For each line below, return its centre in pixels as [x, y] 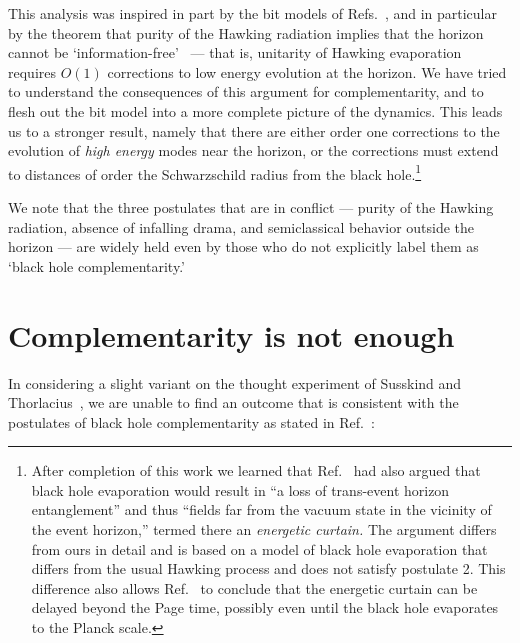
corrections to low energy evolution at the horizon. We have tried [307, 71]
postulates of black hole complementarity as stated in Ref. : [191, 421]
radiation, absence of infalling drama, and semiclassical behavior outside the [241, 226]
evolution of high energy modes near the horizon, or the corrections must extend [253, 150]
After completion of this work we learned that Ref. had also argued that [256, 470]
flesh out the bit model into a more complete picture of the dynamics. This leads [255, 110]
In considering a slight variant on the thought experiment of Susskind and [235, 382]
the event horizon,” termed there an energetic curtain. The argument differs [264, 529]
